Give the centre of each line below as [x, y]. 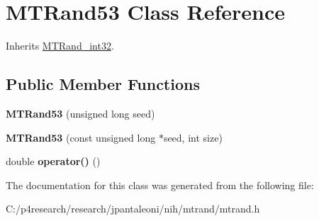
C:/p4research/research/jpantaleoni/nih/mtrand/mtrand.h [133, 209]
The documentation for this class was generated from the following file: [160, 185]
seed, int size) [193, 137]
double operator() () [53, 161]
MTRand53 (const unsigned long [81, 137]
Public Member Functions [103, 84]
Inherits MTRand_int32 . [60, 46]
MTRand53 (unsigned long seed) [80, 113]
